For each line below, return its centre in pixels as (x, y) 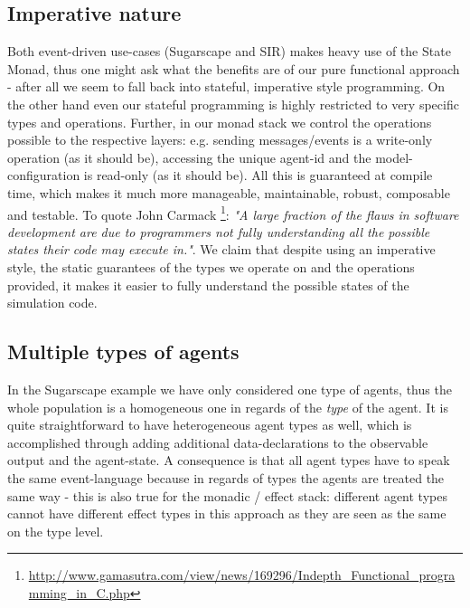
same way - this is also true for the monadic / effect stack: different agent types (227, 495)
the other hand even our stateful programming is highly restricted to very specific (233, 104)
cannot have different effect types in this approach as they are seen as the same (227, 513)
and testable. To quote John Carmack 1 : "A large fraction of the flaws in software (233, 213)
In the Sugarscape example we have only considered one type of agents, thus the (230, 389)
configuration (44, 175)
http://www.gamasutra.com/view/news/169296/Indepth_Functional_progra (242, 575)
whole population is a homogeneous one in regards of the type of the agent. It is (228, 407)
